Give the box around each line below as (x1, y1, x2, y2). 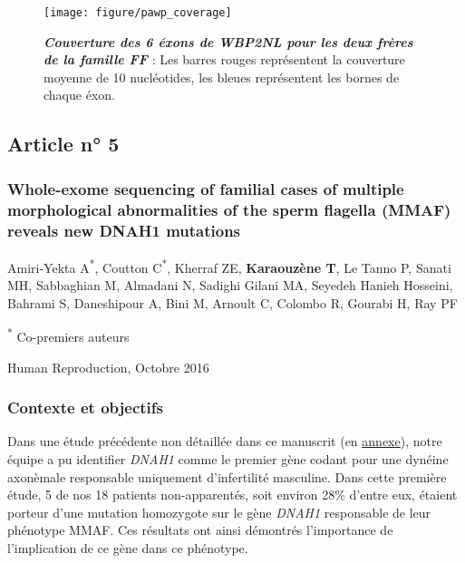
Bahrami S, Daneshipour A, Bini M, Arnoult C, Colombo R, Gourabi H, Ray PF (7, 293, 458, 312)
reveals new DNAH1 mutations (7, 218, 241, 241)
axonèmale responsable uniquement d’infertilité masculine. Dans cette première (7, 467, 447, 486)
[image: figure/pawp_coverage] (44, 6, 232, 19)
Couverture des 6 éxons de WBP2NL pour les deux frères (44, 32, 413, 51)
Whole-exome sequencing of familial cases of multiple (7, 177, 404, 199)
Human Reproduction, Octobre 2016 (7, 357, 209, 376)
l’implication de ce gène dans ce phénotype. (7, 538, 248, 557)
